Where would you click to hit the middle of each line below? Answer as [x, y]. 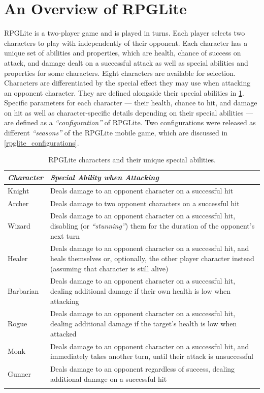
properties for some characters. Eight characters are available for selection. [120, 73]
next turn [65, 235]
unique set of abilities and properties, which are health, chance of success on [123, 53]
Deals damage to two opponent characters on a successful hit [145, 203]
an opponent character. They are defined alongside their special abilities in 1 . [124, 92]
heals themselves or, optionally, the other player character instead [152, 258]
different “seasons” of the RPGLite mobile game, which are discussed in [116, 133]
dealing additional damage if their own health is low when [140, 291]
